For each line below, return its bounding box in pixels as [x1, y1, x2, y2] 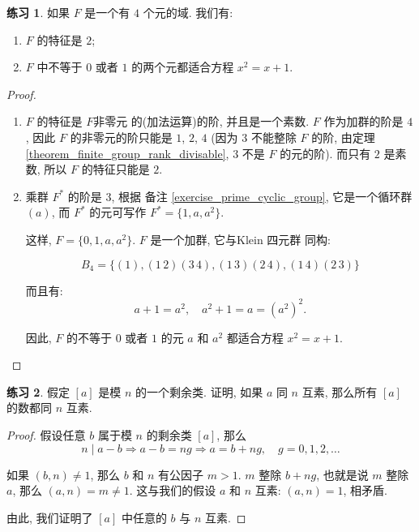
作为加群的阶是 [323, 113, 404, 130]
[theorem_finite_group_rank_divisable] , [25, 144, 229, 161]
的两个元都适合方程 [131, 58, 234, 75]
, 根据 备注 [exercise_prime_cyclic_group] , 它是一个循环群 [111, 187, 413, 204]
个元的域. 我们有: [143, 4, 233, 20]
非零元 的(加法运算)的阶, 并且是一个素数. [93, 113, 310, 130]
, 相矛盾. [343, 482, 387, 499]
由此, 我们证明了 [6, 508, 93, 526]
